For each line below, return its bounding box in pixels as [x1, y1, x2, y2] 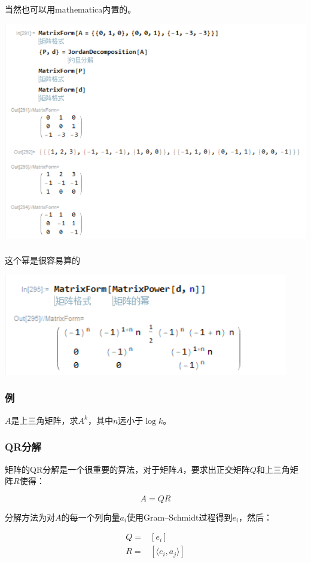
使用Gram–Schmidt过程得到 [127, 510, 233, 523]
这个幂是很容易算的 [5, 254, 80, 267]
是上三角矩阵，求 [11, 414, 78, 426]
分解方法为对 [5, 510, 55, 523]
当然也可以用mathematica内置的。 [5, 2, 136, 15]
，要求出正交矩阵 [182, 463, 250, 475]
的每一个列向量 [61, 510, 120, 523]
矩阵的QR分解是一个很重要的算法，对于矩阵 [5, 463, 177, 475]
